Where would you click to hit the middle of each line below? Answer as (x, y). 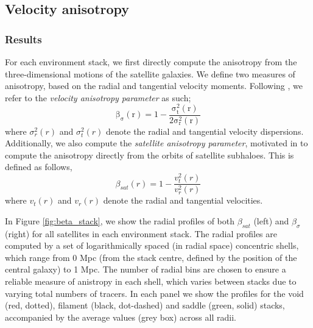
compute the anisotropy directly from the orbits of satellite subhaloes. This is (149, 155)
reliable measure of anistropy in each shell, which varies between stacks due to (151, 281)
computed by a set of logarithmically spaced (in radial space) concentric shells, (152, 245)
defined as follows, (39, 167)
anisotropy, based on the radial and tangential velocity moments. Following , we (154, 86)
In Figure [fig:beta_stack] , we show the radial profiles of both (120, 220)
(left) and (271, 220)
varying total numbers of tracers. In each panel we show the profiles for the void (154, 293)
